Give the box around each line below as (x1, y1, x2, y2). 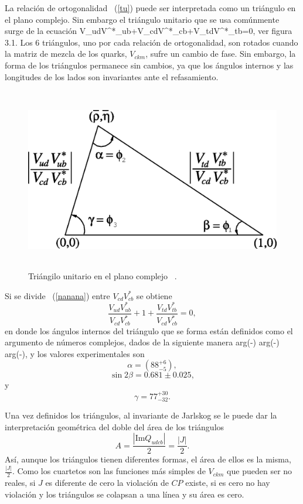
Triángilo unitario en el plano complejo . (28, 270, 177, 282)
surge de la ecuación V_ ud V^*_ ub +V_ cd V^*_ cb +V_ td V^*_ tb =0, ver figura (5, 25, 292, 37)
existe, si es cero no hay (185, 476, 270, 489)
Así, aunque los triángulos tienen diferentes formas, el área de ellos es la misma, (5, 453, 291, 465)
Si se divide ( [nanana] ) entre (5, 289, 110, 301)
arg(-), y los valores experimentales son (5, 347, 145, 359)
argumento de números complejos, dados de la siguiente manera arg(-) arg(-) (5, 336, 280, 348)
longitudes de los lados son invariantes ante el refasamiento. (5, 70, 219, 83)
